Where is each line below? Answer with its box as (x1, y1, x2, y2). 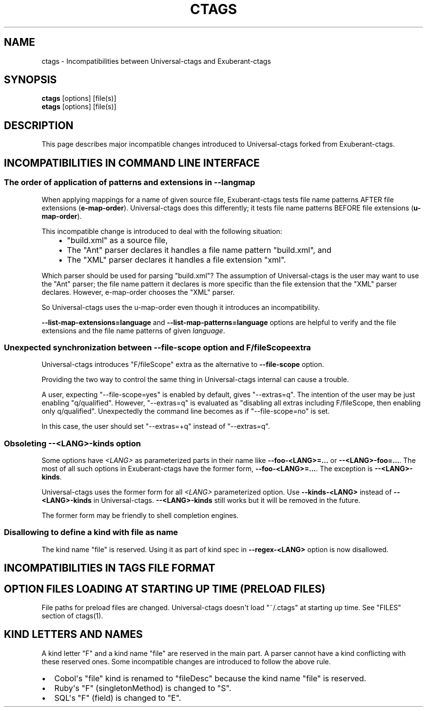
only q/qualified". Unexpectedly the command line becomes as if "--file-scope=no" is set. (41, 407, 330, 416)
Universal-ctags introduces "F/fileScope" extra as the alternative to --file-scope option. (41, 360, 324, 369)
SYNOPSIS (4, 74, 57, 86)
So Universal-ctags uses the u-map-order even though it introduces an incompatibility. (41, 303, 320, 311)
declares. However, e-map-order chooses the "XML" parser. (41, 288, 235, 296)
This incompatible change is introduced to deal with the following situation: (41, 227, 282, 235)
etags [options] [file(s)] (41, 102, 116, 111)
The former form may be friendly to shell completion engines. (41, 511, 239, 519)
